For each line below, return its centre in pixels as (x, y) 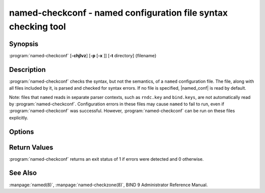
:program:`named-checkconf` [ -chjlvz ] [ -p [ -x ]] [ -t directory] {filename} (83, 55)
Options (22, 132)
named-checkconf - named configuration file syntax (119, 13)
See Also (23, 173)
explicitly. (19, 118)
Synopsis (24, 44)
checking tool (38, 26)
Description (27, 69)
